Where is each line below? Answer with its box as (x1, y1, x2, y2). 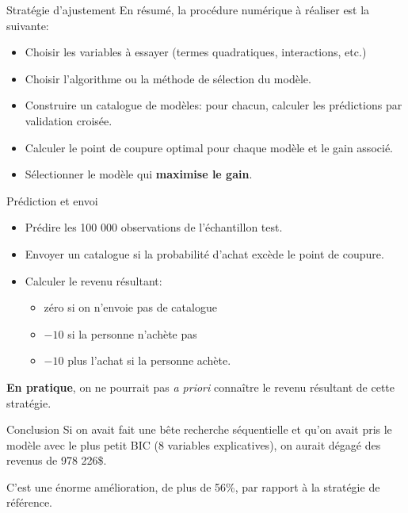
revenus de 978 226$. (6, 452, 107, 469)
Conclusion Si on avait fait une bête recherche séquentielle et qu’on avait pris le (6, 421, 392, 438)
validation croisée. (25, 112, 112, 128)
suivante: (6, 17, 49, 33)
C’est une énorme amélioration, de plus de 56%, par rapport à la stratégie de (6, 478, 380, 495)
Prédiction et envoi (6, 192, 98, 209)
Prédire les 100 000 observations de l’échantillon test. (25, 219, 283, 235)
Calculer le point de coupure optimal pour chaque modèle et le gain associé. (25, 139, 393, 155)
